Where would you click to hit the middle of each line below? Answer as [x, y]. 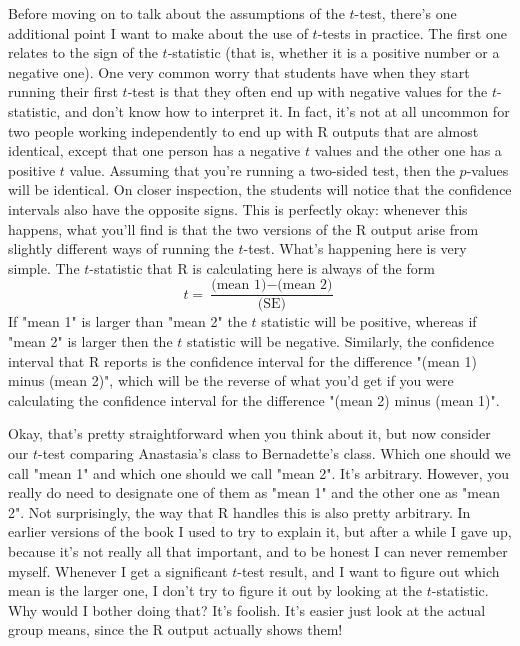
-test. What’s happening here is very [355, 248]
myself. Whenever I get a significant [118, 570]
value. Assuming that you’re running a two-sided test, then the [262, 169]
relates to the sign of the [83, 52]
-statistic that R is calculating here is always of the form [262, 267]
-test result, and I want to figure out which [368, 570]
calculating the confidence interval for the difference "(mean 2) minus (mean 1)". [254, 399]
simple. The [44, 267]
